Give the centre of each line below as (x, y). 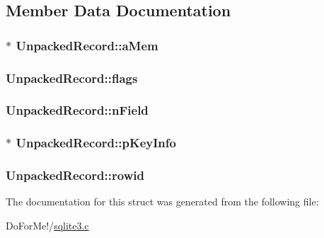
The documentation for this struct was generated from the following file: (162, 202)
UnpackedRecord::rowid (75, 175)
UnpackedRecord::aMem (87, 45)
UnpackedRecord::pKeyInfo (96, 143)
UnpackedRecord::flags (72, 78)
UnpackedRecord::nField (77, 110)
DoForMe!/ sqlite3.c (47, 225)
